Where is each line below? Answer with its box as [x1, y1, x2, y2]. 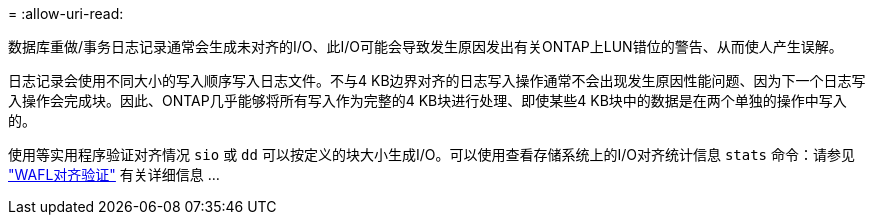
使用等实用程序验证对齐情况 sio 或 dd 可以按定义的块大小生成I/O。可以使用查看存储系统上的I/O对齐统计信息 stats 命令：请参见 [8, 146, 855, 163]
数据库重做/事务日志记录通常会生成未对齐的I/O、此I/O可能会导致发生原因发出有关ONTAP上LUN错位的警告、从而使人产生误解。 [8, 38, 843, 55]
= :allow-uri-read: [8, 5, 124, 22]
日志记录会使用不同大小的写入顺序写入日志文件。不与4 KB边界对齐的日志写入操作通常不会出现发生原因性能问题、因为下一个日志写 [8, 72, 866, 89]
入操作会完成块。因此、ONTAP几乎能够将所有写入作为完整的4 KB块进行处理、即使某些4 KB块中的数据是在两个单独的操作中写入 [8, 92, 847, 109]
